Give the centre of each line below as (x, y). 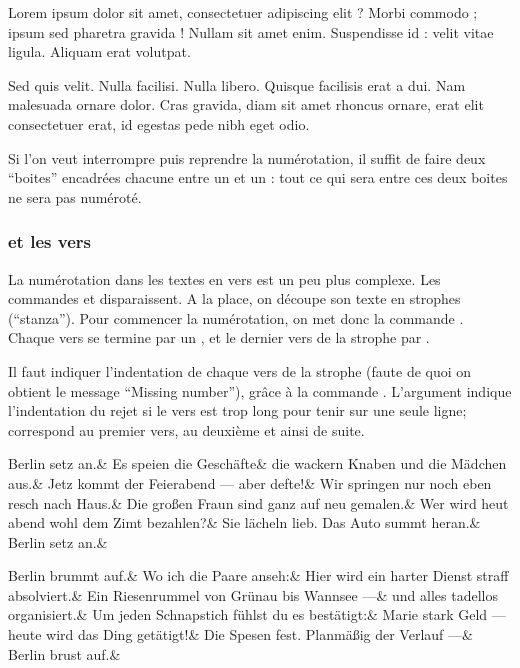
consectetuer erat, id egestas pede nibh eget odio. (159, 123)
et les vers (49, 241)
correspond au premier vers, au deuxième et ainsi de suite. (186, 429)
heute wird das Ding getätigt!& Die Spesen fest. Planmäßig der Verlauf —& (240, 634)
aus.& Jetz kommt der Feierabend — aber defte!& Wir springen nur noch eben (250, 482)
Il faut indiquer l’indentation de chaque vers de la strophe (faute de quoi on (240, 370)
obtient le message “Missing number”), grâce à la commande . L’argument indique (260, 390)
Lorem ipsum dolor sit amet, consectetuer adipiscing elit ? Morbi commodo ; (243, 12)
